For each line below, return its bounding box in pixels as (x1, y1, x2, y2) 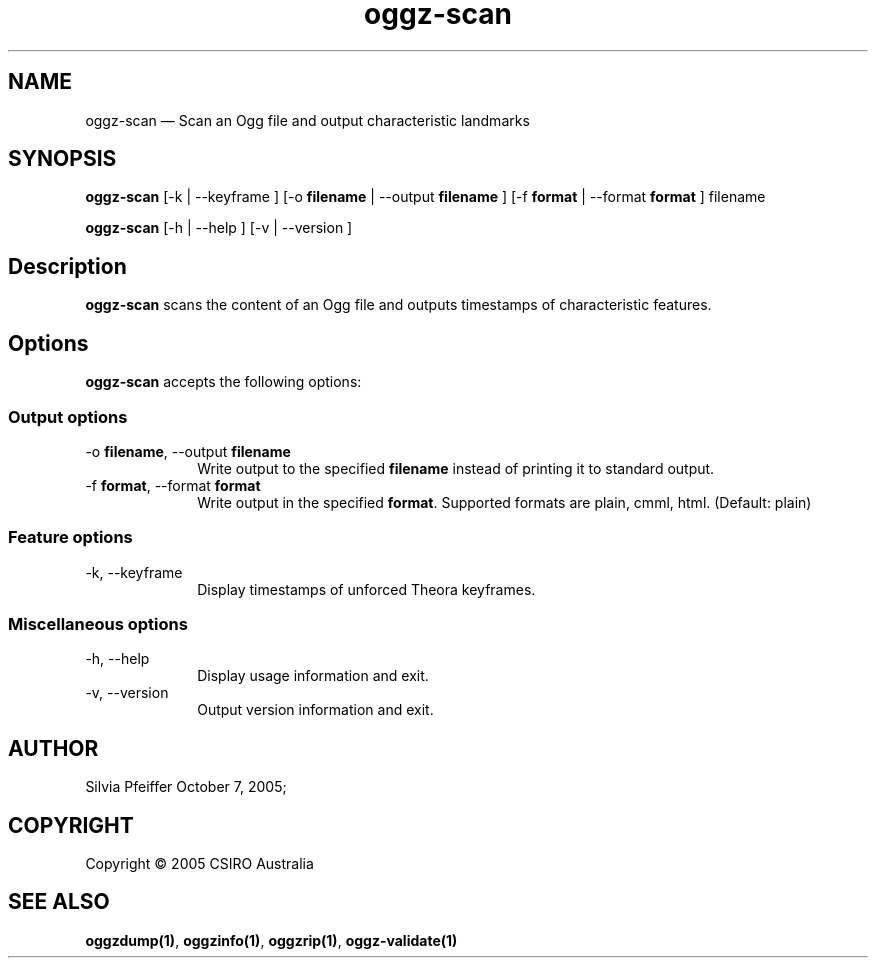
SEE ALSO (8, 889, 110, 915)
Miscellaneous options (8, 614, 188, 634)
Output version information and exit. (197, 701, 434, 719)
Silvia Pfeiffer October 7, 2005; (85, 778, 287, 796)
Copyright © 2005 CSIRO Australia (85, 855, 314, 873)
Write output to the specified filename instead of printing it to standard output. (197, 459, 715, 477)
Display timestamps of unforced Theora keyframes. (197, 580, 536, 598)
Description (8, 253, 127, 279)
